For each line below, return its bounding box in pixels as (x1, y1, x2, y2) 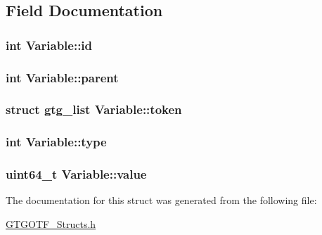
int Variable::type (6, 133, 107, 151)
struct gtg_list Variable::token (6, 101, 182, 118)
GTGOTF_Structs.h (6, 216, 96, 231)
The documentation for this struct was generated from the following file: (6, 193, 317, 208)
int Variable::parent (6, 68, 119, 86)
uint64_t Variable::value (6, 165, 147, 183)
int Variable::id (6, 36, 93, 53)
